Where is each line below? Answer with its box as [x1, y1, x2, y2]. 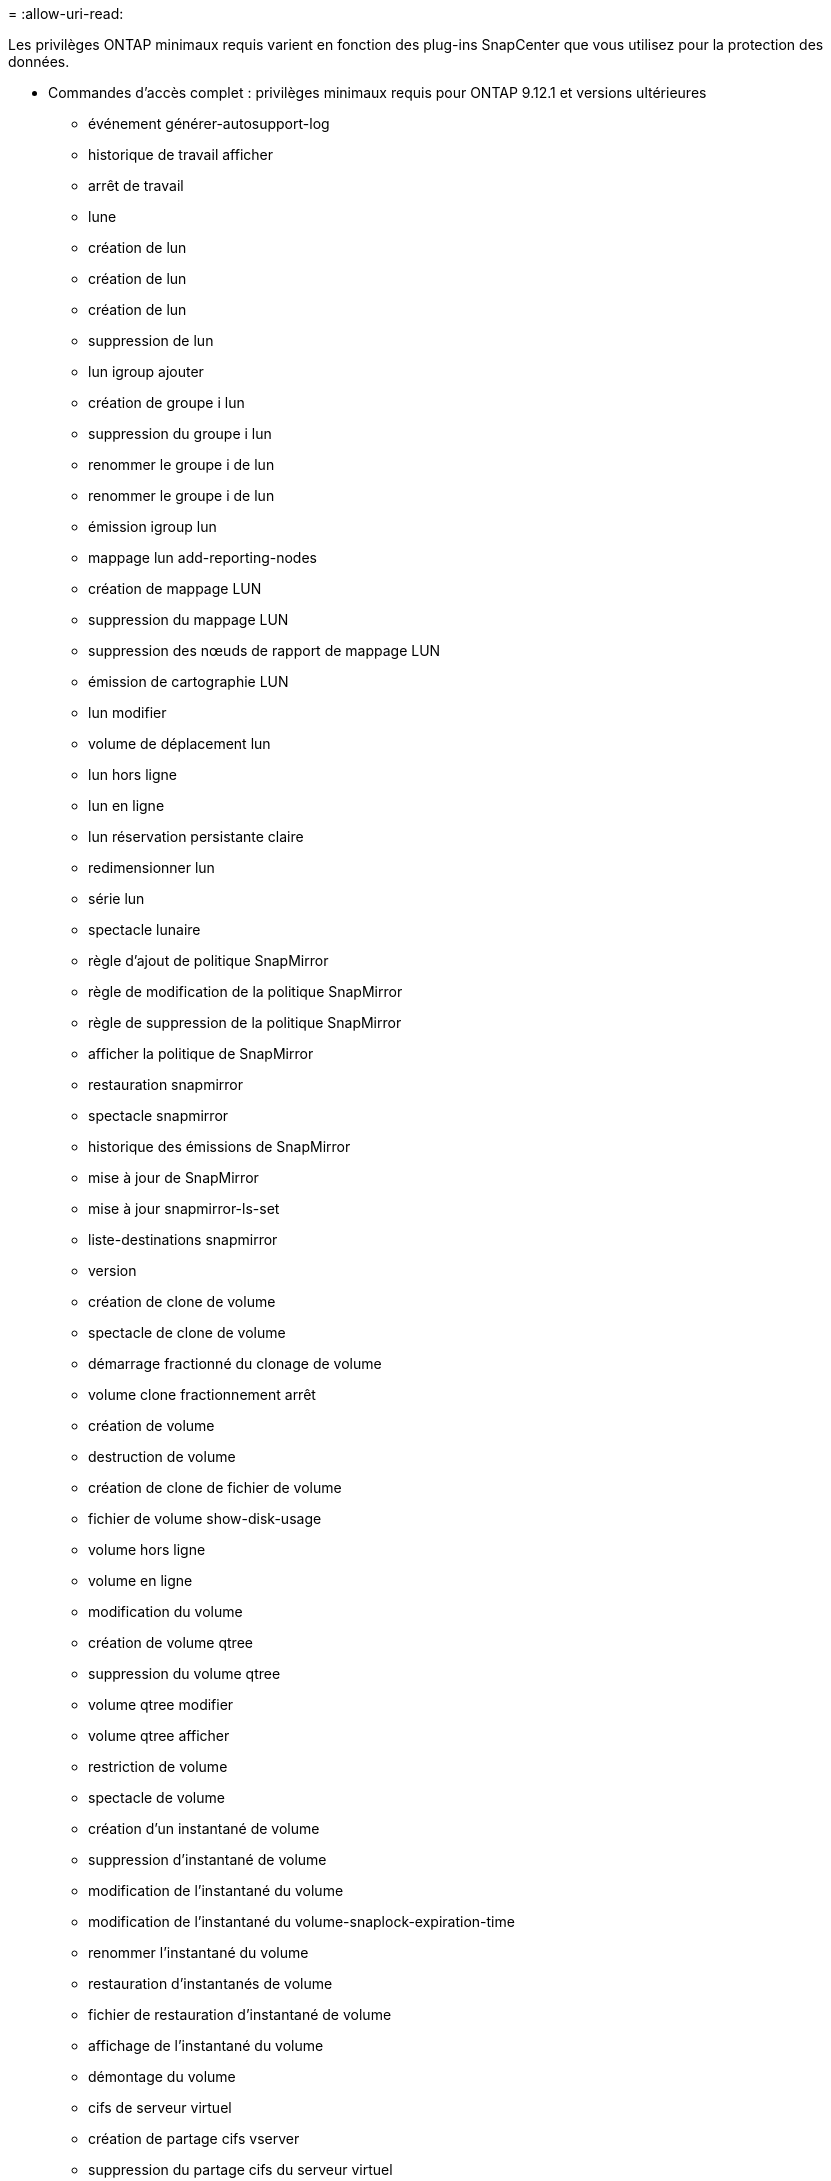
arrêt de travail [88, 177, 184, 194]
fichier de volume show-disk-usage [88, 1510, 322, 1527]
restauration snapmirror [88, 1076, 244, 1093]
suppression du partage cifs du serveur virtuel [88, 2161, 393, 2178]
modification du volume [88, 1603, 243, 1620]
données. [8, 53, 70, 70]
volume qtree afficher [88, 1727, 230, 1744]
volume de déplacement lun [88, 735, 271, 752]
